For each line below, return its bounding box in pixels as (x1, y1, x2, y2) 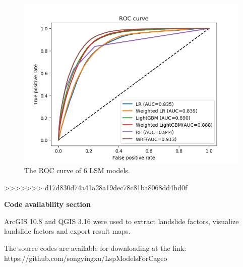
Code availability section (4, 199, 91, 209)
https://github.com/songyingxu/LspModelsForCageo (4, 252, 167, 263)
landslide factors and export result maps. (4, 226, 131, 236)
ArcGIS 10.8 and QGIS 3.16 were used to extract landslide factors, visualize (4, 216, 239, 226)
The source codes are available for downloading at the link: (4, 242, 187, 253)
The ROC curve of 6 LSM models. (24, 165, 130, 175)
